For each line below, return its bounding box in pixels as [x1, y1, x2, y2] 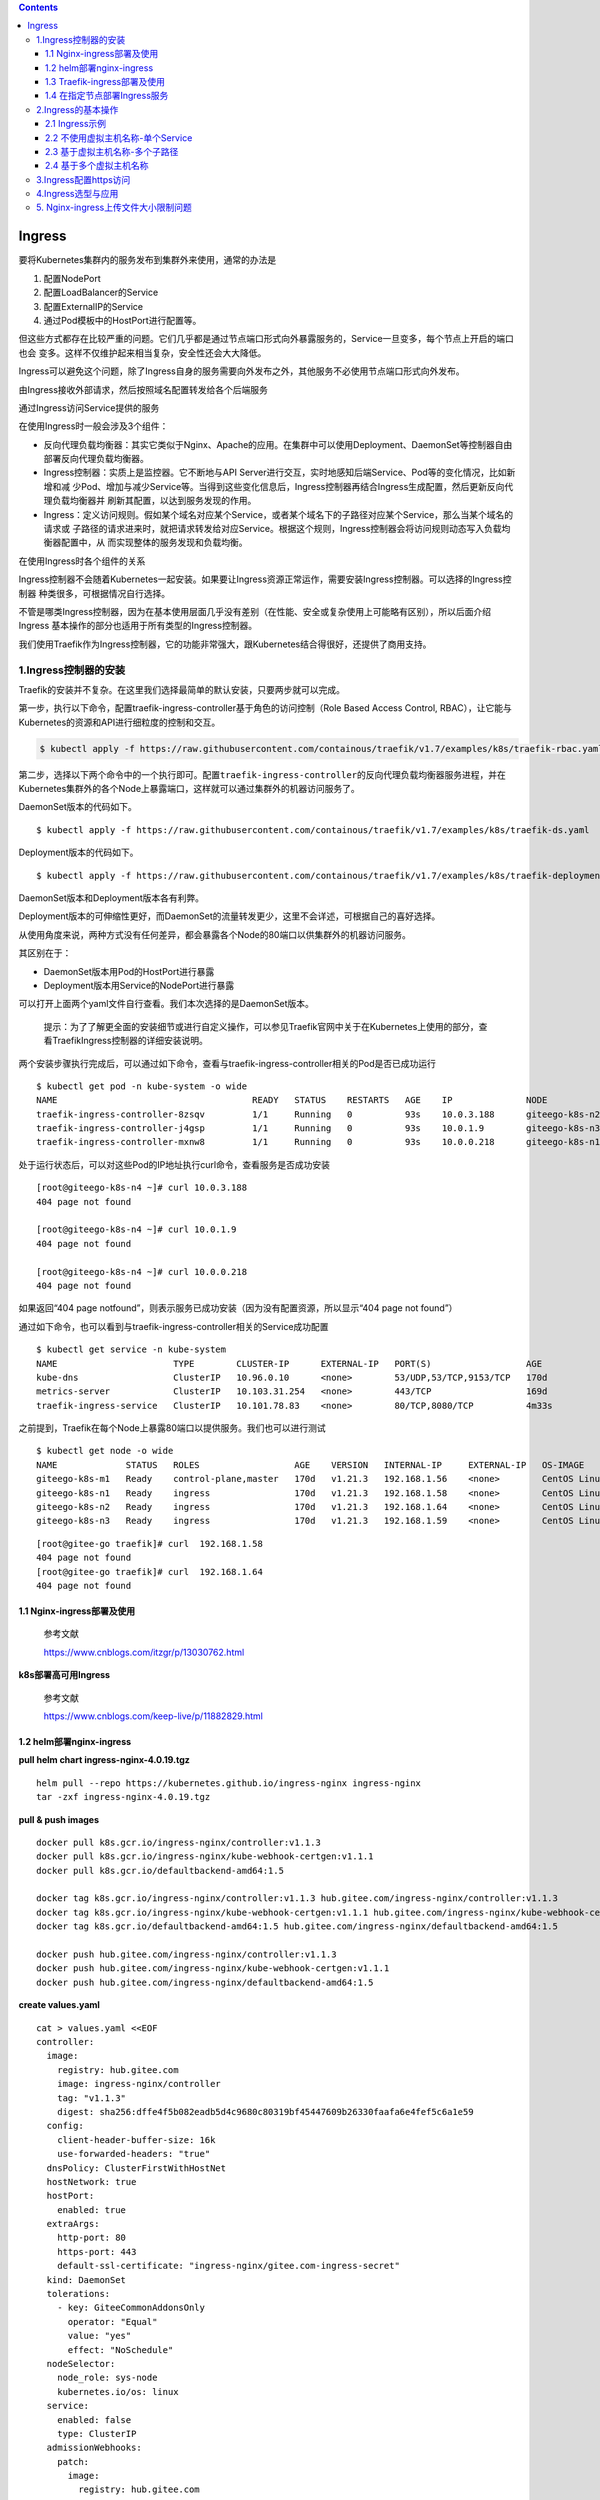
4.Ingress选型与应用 [36, 188, 119, 200]
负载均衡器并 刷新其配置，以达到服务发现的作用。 [51, 495, 257, 507]
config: [46, 2120, 84, 2132]
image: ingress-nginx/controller [56, 2078, 222, 2090]
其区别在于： [18, 947, 72, 959]
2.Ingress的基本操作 [36, 103, 119, 115]
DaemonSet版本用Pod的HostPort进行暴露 [43, 965, 215, 977]
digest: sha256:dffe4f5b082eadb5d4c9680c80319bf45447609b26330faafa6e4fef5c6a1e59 [56, 2106, 474, 2117]
